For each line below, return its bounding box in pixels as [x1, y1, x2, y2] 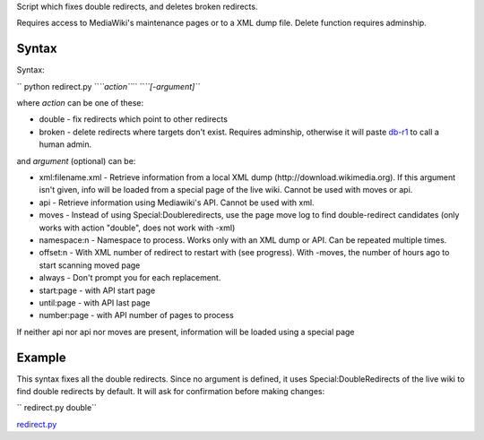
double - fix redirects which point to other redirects [39, 114, 229, 125]
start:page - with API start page [39, 285, 156, 296]
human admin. [39, 139, 92, 150]
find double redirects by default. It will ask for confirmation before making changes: [16, 386, 325, 397]
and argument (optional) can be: [16, 155, 136, 166]
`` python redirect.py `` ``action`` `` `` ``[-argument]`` [16, 81, 201, 91]
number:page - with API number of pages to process [39, 310, 235, 321]
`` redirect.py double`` [16, 402, 98, 413]
